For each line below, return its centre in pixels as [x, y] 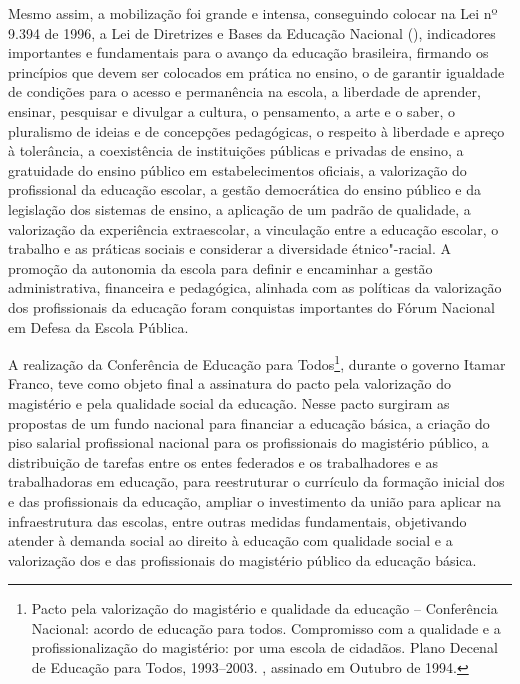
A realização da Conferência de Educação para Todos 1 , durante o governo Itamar [257, 362]
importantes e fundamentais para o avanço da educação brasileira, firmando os [248, 52]
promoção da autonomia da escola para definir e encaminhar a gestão [220, 267]
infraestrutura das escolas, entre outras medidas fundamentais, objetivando [237, 520]
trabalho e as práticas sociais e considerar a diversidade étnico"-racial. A [230, 248]
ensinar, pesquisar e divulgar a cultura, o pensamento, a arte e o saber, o [232, 110]
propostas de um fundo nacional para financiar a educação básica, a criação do [249, 422]
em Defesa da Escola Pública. [98, 326]
